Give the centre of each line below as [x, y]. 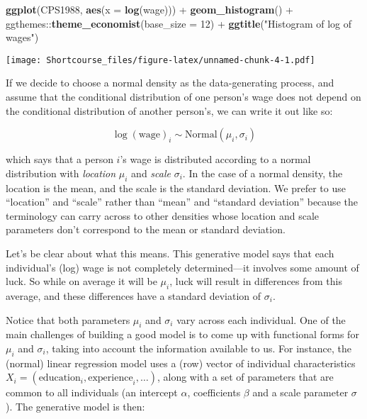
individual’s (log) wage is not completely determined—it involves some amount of [182, 267]
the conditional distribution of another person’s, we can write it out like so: [169, 110]
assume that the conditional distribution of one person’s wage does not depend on [183, 97]
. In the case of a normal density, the [262, 173]
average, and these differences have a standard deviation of [134, 295]
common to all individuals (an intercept [92, 392]
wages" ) [22, 37]
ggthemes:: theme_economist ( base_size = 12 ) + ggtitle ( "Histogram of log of [179, 23]
